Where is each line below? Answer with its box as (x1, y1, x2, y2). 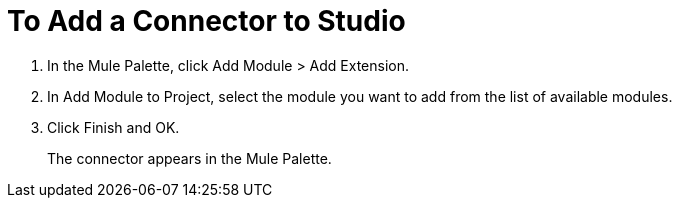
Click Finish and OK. (47, 118, 180, 136)
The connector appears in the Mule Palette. (47, 149, 332, 167)
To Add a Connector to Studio (7, 4, 406, 38)
